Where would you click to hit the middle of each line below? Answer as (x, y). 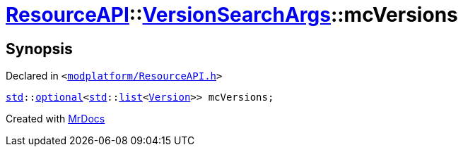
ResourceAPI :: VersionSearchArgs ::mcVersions (232, 15)
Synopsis (39, 49)
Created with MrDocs (55, 119)
